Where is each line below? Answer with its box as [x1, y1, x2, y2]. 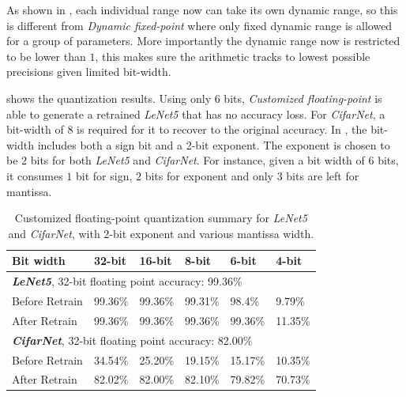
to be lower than [6, 47, 86, 64]
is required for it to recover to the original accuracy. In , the [77, 121, 367, 138]
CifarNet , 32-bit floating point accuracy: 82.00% [12, 331, 253, 348]
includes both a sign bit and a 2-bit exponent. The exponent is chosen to [37, 136, 390, 153]
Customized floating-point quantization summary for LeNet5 [14, 210, 307, 226]
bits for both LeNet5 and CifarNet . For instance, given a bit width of [30, 152, 365, 168]
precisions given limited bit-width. [6, 63, 171, 80]
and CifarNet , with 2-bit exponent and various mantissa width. [8, 225, 314, 241]
